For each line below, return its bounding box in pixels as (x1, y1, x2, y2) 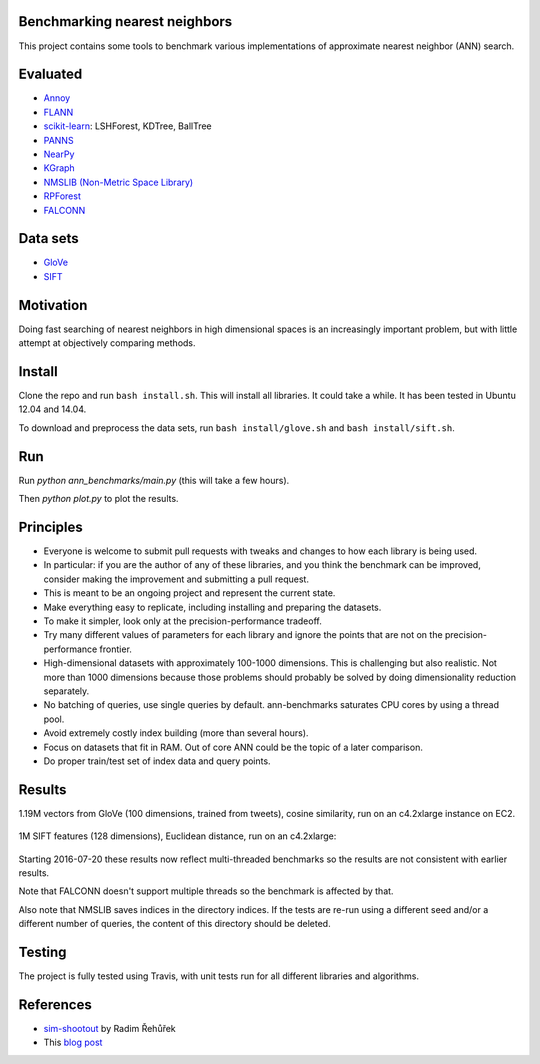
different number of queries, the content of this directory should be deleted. (18, 918, 331, 930)
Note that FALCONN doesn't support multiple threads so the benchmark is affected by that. (18, 885, 394, 897)
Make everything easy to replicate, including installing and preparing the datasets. (43, 601, 382, 613)
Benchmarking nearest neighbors (18, 13, 233, 30)
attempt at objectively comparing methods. (18, 337, 196, 349)
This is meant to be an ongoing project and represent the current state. (43, 587, 336, 599)
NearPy (43, 148, 75, 160)
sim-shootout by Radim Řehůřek (43, 1022, 177, 1034)
